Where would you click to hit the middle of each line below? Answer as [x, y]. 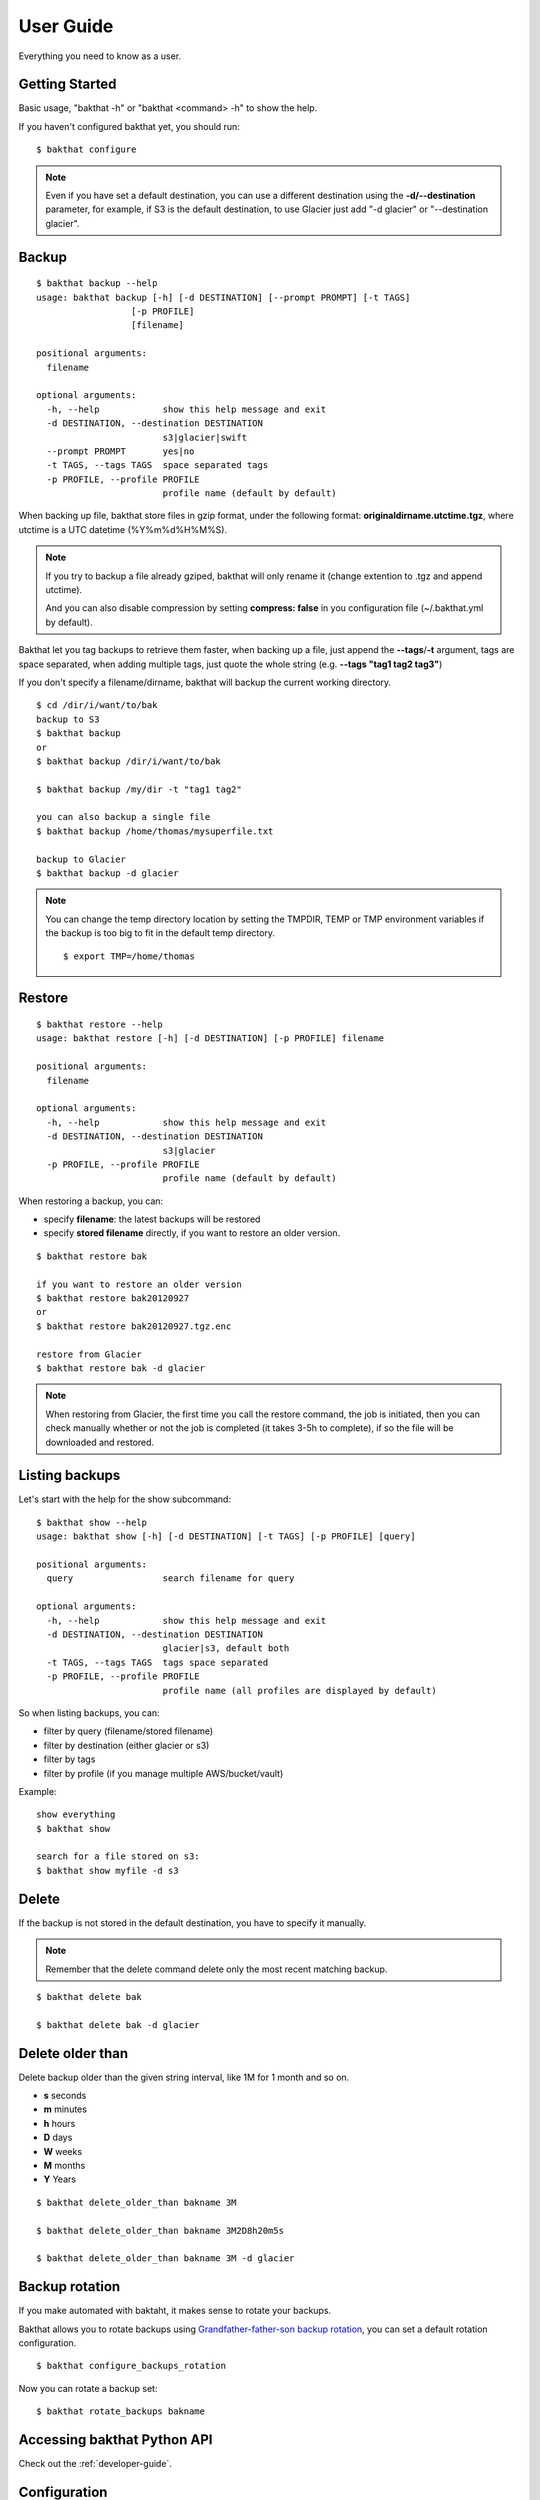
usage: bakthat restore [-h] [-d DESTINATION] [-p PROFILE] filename [210, 1038]
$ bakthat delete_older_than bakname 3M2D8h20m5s [160, 2230]
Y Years [60, 2179]
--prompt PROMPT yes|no [120, 451]
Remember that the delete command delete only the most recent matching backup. [216, 1969]
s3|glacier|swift [205, 437]
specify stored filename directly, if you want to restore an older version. [192, 1233]
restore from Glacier [89, 1354]
